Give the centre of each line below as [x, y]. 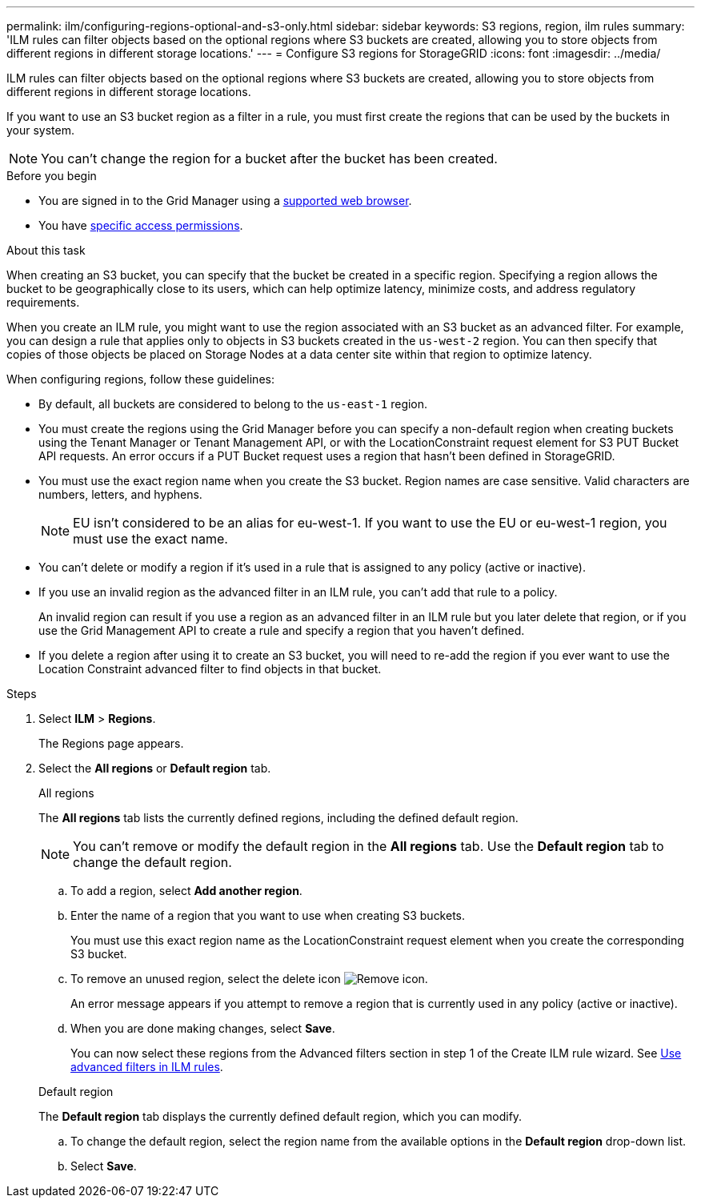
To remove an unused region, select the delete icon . [249, 979]
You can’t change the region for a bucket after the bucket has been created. [269, 159]
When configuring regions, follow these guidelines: [140, 379]
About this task [46, 250]
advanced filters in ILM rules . [147, 1067]
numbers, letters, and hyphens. [120, 494]
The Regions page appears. [111, 743]
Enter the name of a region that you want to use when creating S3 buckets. [268, 915]
